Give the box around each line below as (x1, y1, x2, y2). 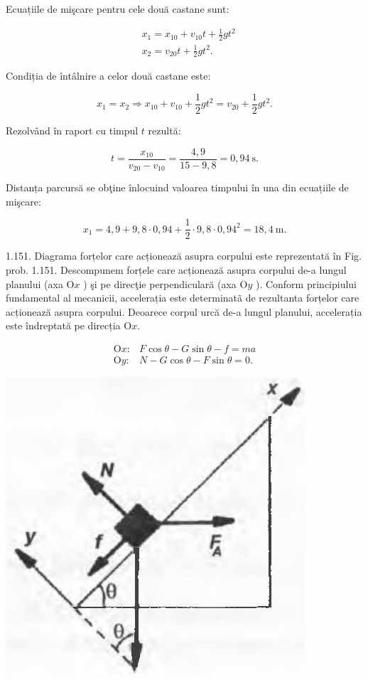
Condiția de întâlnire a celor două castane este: (6, 68, 211, 83)
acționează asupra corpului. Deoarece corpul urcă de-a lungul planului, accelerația (6, 304, 362, 319)
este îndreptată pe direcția (6, 318, 121, 333)
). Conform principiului (255, 276, 357, 291)
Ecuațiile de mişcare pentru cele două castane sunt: (6, 1, 229, 16)
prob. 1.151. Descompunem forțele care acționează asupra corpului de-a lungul (6, 262, 347, 277)
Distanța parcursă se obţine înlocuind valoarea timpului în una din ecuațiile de (6, 180, 349, 195)
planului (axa (6, 276, 63, 291)
